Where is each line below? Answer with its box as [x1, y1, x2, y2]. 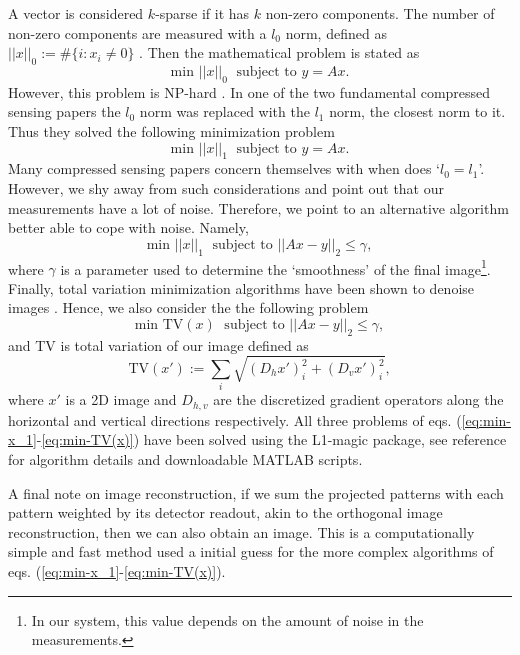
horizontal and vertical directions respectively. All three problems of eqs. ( [8, 409, 462, 430]
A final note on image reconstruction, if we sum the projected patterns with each [8, 482, 504, 503]
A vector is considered [8, 3, 144, 23]
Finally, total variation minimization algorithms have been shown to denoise [8, 277, 475, 298]
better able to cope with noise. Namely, [8, 217, 249, 238]
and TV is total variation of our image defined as [8, 334, 309, 355]
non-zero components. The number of [265, 3, 495, 23]
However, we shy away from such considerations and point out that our [8, 177, 445, 198]
